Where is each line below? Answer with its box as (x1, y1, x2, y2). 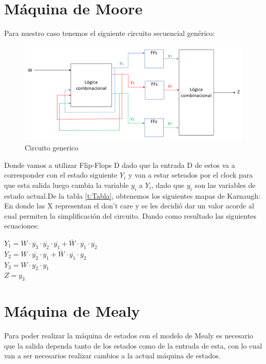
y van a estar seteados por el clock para (128, 169, 253, 180)
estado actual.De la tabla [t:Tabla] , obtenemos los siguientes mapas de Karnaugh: (4, 190, 260, 201)
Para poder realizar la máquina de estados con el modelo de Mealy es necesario (4, 330, 253, 341)
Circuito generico (25, 142, 79, 152)
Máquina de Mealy (4, 300, 140, 321)
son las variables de (195, 179, 256, 190)
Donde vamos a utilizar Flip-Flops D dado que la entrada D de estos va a (4, 159, 235, 170)
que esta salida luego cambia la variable (4, 179, 129, 190)
